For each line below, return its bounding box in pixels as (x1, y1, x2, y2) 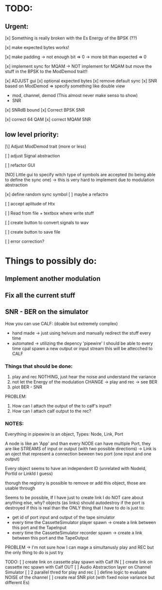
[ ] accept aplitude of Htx (5, 201, 55, 206)
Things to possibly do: (5, 255, 97, 266)
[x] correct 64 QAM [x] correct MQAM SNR (5, 117, 91, 122)
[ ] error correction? (5, 238, 45, 244)
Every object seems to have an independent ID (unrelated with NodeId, (5, 466, 146, 472)
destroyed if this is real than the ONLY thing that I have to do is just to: (5, 505, 145, 511)
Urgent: (5, 22, 29, 31)
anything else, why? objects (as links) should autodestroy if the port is (5, 500, 145, 506)
